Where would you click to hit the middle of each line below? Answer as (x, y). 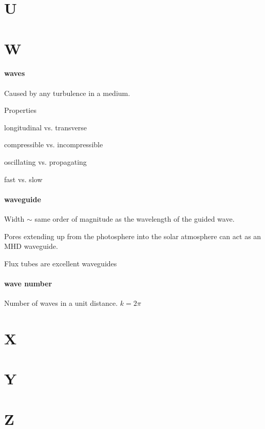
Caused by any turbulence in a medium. (67, 93)
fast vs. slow (23, 179)
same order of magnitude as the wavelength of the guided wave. (135, 218)
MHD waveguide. (31, 246)
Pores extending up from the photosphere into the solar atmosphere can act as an (133, 236)
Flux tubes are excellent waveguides (61, 263)
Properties (20, 110)
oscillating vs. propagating (45, 161)
